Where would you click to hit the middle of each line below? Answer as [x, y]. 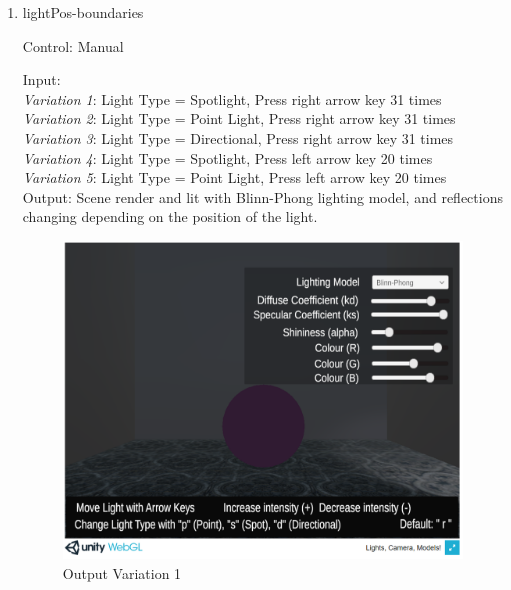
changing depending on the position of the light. [170, 216]
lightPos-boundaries [83, 12]
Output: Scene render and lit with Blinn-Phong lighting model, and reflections [262, 196]
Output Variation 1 [122, 572]
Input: [41, 79]
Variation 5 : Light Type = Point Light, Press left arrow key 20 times [234, 177]
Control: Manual [73, 45]
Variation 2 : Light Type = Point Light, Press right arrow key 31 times [239, 118]
